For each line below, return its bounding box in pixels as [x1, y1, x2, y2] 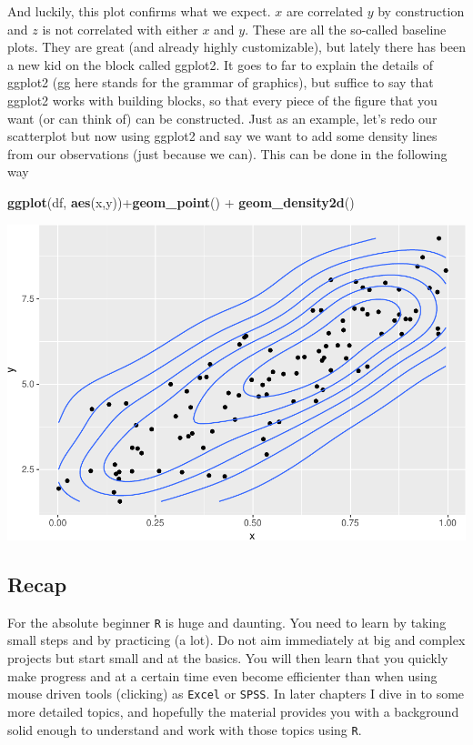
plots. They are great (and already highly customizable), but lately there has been [7, 37, 467, 56]
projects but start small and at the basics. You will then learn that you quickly [7, 649, 448, 668]
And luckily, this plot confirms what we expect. [7, 2, 271, 20]
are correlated [286, 2, 363, 20]
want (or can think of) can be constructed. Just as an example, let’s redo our [7, 108, 438, 127]
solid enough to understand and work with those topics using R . [7, 720, 362, 739]
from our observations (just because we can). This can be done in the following [7, 144, 448, 163]
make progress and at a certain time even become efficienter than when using [7, 666, 438, 685]
